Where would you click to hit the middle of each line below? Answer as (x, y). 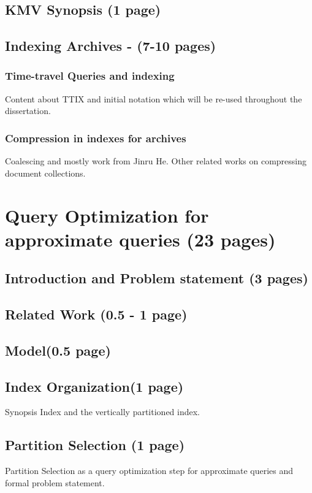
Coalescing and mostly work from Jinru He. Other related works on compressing (156, 161)
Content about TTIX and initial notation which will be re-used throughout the (154, 98)
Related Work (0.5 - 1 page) (96, 314)
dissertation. (28, 111)
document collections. (45, 173)
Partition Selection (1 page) (95, 445)
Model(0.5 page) (58, 350)
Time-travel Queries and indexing (90, 76)
